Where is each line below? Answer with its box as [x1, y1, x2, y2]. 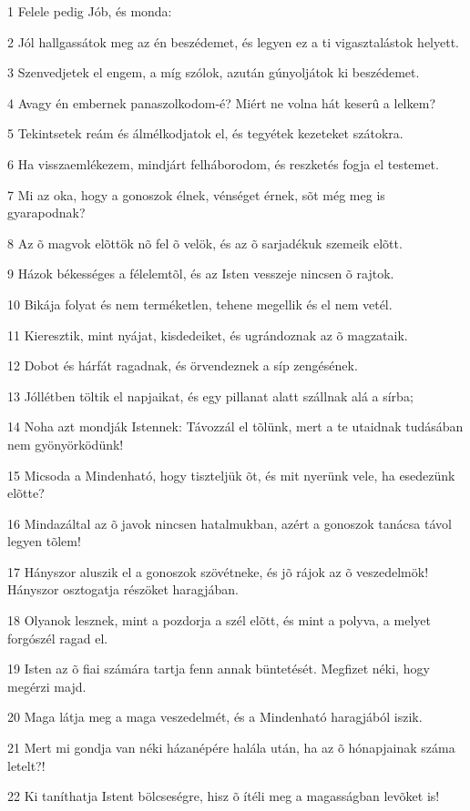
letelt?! [7, 755, 46, 775]
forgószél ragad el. [7, 628, 108, 647]
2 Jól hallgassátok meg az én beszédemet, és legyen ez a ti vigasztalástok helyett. [7, 32, 459, 51]
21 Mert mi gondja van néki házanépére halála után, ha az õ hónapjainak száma [7, 738, 455, 757]
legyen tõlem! [7, 532, 81, 551]
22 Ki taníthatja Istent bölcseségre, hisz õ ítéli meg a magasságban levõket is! [7, 786, 440, 806]
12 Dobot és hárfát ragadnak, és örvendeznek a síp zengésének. [7, 356, 358, 375]
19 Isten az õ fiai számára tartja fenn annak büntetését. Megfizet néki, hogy [7, 659, 430, 678]
